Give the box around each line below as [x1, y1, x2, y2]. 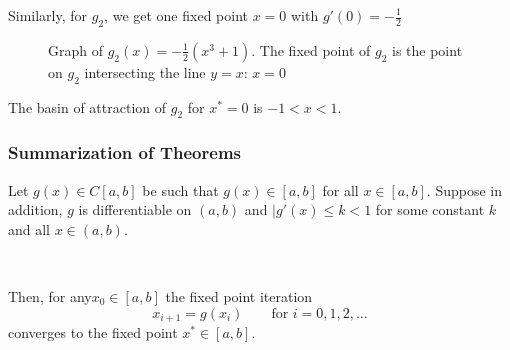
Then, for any [8, 285, 92, 306]
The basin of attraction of [8, 96, 167, 117]
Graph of [48, 39, 103, 60]
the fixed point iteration [165, 285, 313, 306]
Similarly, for [8, 5, 88, 25]
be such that [142, 179, 219, 200]
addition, [8, 199, 63, 220]
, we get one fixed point [104, 5, 248, 25]
